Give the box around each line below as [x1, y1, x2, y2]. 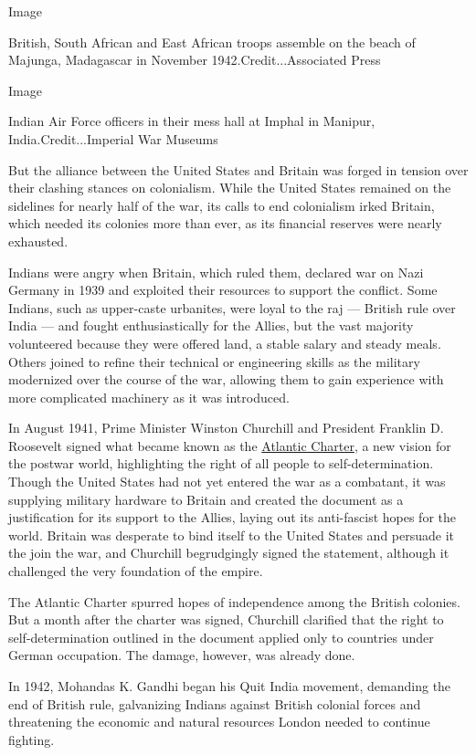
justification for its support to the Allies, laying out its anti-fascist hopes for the [8, 508, 456, 527]
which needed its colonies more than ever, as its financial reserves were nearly [8, 214, 442, 233]
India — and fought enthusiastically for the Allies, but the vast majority [8, 316, 414, 335]
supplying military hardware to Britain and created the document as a [8, 489, 404, 509]
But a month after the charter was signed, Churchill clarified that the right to [8, 610, 444, 629]
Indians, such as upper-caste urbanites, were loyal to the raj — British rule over [8, 298, 456, 317]
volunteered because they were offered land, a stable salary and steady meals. [8, 333, 441, 352]
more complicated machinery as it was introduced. [8, 387, 290, 406]
